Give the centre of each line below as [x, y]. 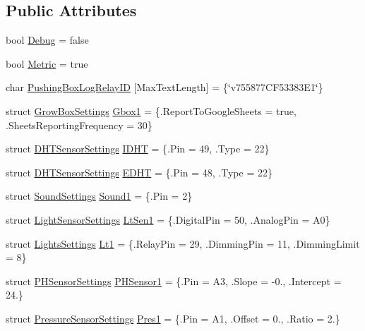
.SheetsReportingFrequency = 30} [79, 125]
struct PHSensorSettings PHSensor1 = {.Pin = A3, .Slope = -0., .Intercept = [174, 281]
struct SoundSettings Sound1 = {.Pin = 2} [99, 196]
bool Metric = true [47, 63]
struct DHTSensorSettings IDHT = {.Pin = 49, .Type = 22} [138, 149]
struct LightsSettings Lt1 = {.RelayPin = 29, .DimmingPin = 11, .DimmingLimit [183, 243]
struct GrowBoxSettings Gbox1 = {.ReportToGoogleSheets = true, [151, 110]
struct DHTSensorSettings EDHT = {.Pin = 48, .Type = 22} [139, 172]
